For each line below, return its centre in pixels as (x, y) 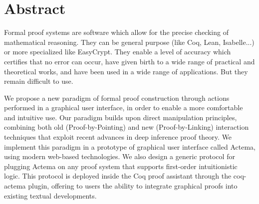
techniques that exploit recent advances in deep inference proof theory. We (118, 137)
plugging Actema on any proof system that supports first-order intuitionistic (121, 166)
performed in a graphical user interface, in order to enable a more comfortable (124, 107)
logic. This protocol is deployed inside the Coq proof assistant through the (118, 176)
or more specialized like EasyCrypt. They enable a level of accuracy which (118, 52)
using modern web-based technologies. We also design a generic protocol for (120, 156)
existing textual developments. (50, 195)
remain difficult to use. (39, 81)
